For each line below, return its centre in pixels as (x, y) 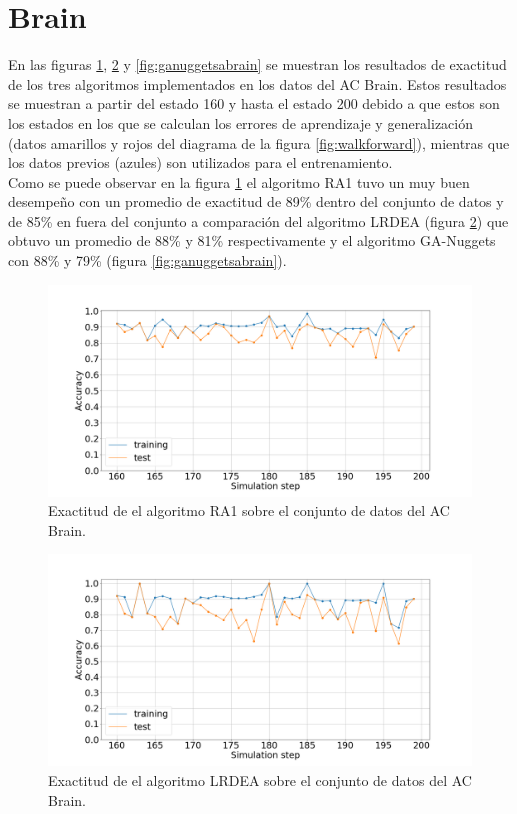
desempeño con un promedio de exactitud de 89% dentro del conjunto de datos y (256, 201)
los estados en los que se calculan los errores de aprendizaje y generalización (241, 122)
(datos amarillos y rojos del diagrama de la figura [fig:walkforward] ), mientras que (259, 142)
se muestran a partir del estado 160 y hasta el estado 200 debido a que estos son (254, 103)
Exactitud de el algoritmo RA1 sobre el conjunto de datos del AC (249, 510)
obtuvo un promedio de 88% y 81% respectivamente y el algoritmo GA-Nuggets (252, 240)
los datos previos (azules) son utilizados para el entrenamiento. (200, 162)
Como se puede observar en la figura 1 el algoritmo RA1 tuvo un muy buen (239, 181)
